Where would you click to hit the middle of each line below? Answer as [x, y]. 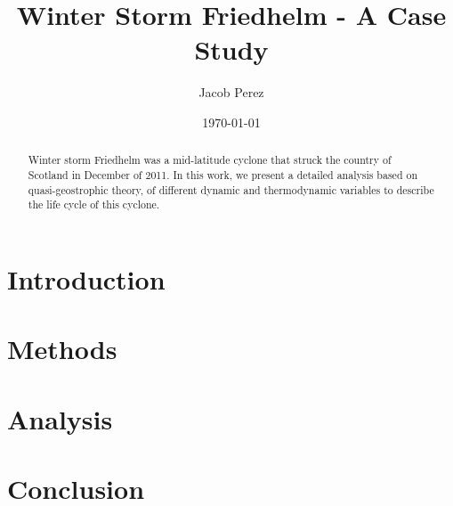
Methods [62, 349]
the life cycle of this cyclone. [94, 204]
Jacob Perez [231, 92]
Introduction [86, 278]
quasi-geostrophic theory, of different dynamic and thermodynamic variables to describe [231, 189]
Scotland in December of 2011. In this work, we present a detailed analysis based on [223, 174]
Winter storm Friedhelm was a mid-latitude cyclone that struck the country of [210, 160]
